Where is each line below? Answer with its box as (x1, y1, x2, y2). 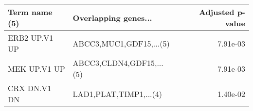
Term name (8, 6, 53, 17)
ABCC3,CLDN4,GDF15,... (72, 57, 163, 68)
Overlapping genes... (72, 12, 152, 23)
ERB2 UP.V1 (8, 32, 54, 43)
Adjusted (199, 6, 235, 17)
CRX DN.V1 (8, 82, 52, 94)
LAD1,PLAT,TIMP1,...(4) (72, 88, 162, 99)
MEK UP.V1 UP (8, 63, 65, 74)
